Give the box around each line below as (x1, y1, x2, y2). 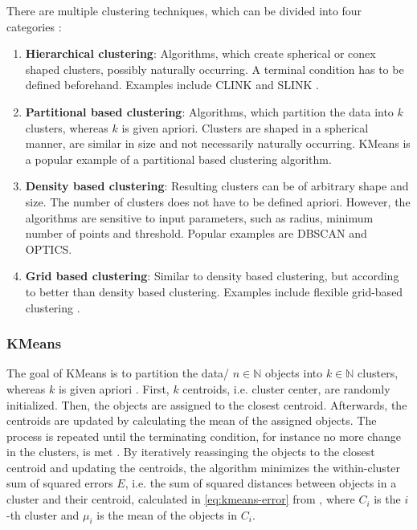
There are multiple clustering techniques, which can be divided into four (6, 2, 362, 18)
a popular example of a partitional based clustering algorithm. (25, 150, 332, 167)
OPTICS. (25, 240, 72, 257)
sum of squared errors (6, 475, 113, 491)
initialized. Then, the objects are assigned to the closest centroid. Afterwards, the (6, 396, 407, 413)
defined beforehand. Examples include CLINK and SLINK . (25, 76, 319, 93)
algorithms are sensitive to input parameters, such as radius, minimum (25, 209, 374, 226)
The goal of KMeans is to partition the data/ (6, 365, 230, 381)
